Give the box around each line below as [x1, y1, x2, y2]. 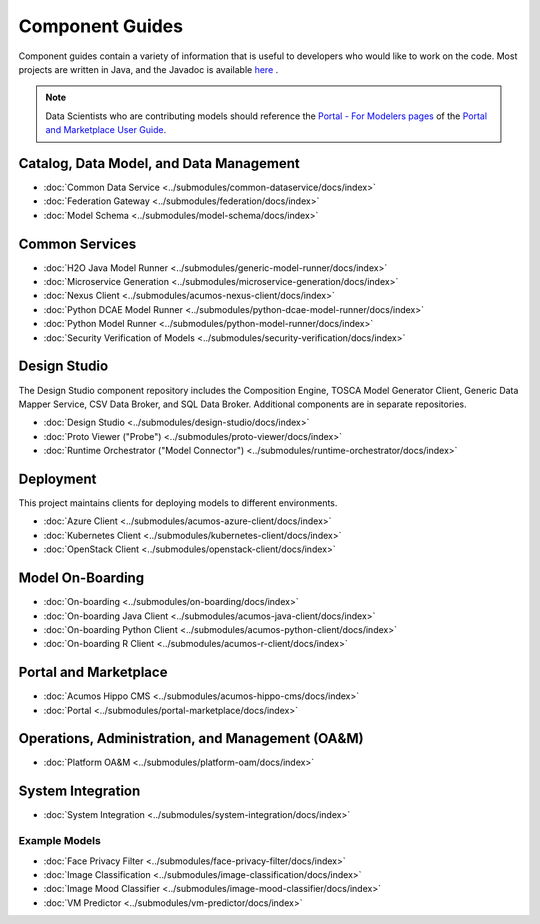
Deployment [18, 470, 97, 487]
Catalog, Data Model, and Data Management [18, 155, 300, 172]
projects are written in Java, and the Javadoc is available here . [18, 63, 279, 75]
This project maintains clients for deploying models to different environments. [18, 497, 338, 509]
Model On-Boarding [18, 570, 145, 587]
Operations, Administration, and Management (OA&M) [18, 730, 364, 747]
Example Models [18, 834, 102, 848]
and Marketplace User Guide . [45, 124, 167, 136]
